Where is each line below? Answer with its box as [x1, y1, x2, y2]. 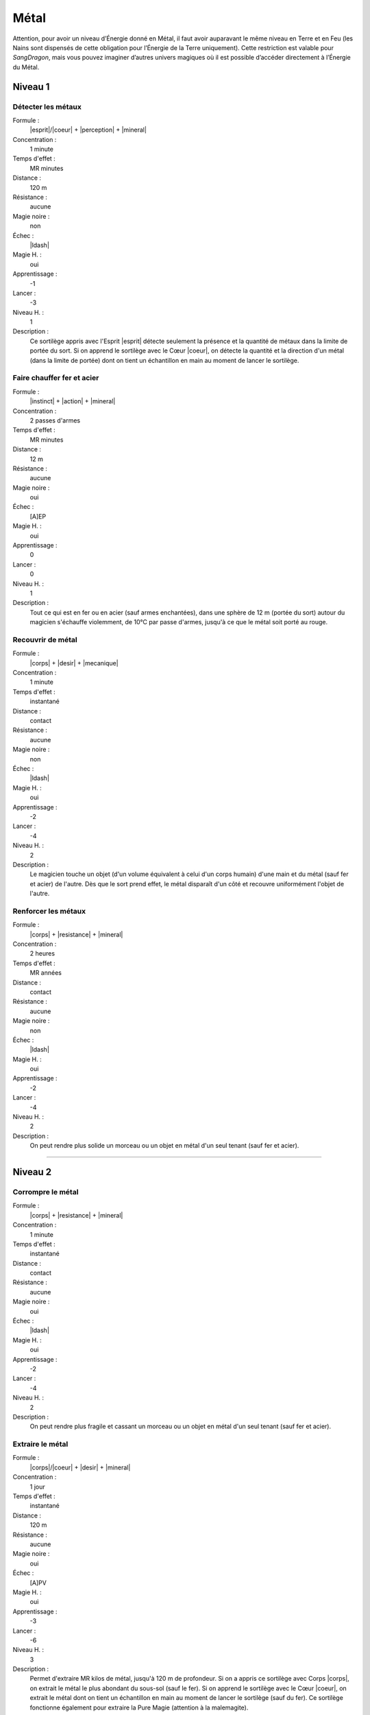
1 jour [29, 1482, 45, 1491]
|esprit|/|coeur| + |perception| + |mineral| [29, 126, 147, 134]
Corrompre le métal [12, 1187, 79, 1196]
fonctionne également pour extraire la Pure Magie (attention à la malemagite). [29, 1703, 249, 1712]
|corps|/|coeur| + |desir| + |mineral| [29, 1463, 131, 1471]
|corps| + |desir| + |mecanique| [29, 659, 119, 667]
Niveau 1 [12, 81, 50, 93]
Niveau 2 [12, 1166, 52, 1178]
